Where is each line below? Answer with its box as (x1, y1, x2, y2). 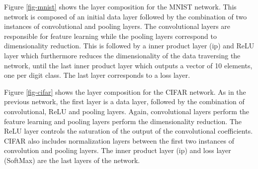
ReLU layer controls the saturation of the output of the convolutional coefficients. (4, 126, 253, 136)
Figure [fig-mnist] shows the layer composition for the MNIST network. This (4, 1, 237, 11)
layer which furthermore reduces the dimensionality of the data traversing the (4, 50, 241, 60)
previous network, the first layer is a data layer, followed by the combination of (4, 96, 245, 107)
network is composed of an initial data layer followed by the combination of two (4, 11, 247, 21)
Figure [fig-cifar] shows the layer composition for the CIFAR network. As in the (4, 86, 246, 97)
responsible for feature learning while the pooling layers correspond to (4, 30, 217, 41)
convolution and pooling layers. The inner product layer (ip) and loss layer (4, 145, 231, 156)
